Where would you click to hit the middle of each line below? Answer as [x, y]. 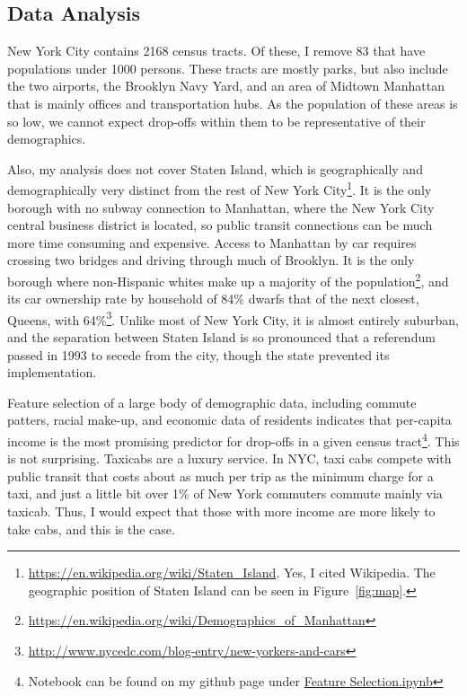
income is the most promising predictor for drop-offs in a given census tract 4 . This [233, 440]
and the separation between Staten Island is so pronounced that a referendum [221, 337]
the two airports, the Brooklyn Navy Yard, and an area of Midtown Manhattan [226, 86]
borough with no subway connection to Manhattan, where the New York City [221, 207]
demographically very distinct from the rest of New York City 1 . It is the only [220, 189]
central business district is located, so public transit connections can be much [220, 225]
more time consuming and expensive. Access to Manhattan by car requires [212, 242]
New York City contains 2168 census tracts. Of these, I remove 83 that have [216, 51]
